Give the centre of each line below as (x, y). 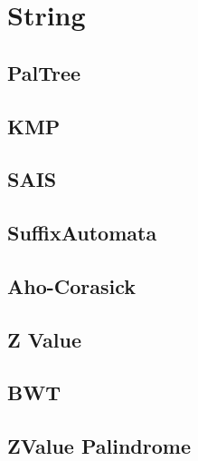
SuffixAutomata (82, 233)
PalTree (44, 72)
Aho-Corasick (72, 285)
